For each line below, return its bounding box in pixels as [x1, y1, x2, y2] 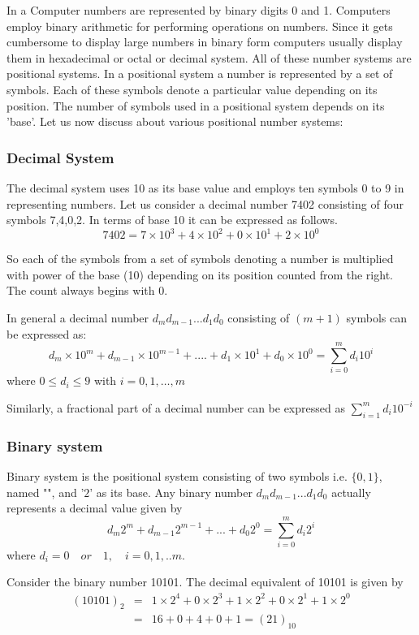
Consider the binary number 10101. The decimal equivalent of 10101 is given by [6, 573, 404, 590]
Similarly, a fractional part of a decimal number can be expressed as [6, 399, 345, 416]
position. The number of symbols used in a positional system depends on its [6, 97, 385, 114]
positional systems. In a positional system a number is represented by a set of [6, 65, 393, 82]
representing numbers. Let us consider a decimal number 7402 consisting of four [6, 195, 404, 212]
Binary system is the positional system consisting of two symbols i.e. [6, 467, 348, 484]
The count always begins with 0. [6, 282, 168, 299]
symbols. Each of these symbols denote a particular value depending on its [6, 80, 378, 97]
